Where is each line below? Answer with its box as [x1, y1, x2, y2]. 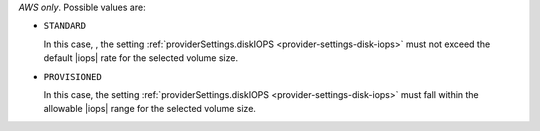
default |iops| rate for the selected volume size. [43, 52, 239, 64]
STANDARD [43, 20, 87, 32]
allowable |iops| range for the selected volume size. [43, 103, 257, 115]
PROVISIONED [43, 71, 102, 82]
